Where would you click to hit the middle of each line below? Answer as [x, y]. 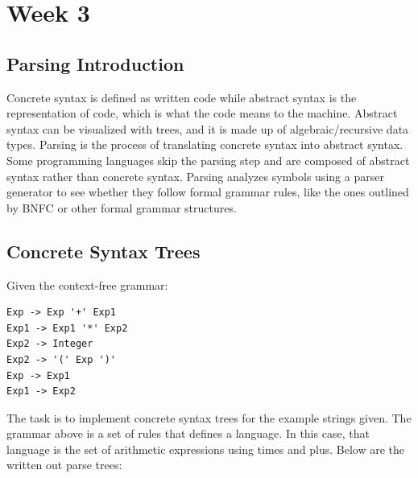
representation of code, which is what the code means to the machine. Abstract [202, 113]
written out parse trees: [64, 465]
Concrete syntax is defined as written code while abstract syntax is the [182, 97]
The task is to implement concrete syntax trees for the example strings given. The [209, 417]
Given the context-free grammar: [87, 284]
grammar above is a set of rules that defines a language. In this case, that [188, 433]
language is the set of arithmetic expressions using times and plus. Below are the [205, 449]
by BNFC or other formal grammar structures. [122, 207]
